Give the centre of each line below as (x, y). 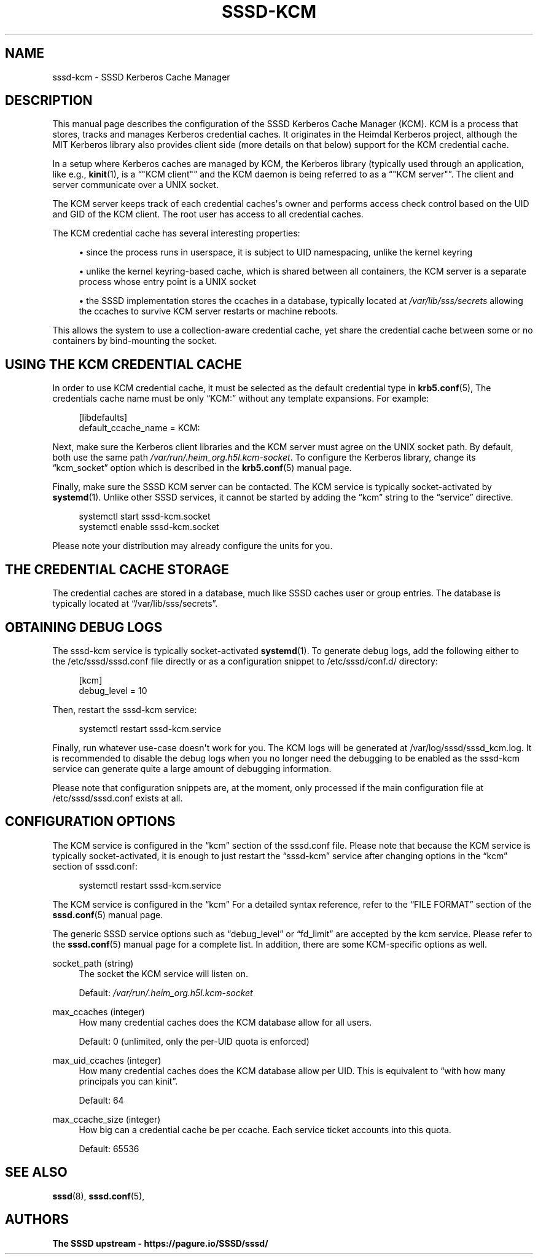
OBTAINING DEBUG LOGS (84, 627)
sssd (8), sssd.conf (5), (99, 1196)
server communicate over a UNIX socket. (135, 185)
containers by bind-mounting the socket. (135, 341)
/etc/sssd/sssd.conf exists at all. (118, 798)
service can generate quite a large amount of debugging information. (192, 768)
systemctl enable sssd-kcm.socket (149, 527)
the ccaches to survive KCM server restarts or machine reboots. (209, 311)
